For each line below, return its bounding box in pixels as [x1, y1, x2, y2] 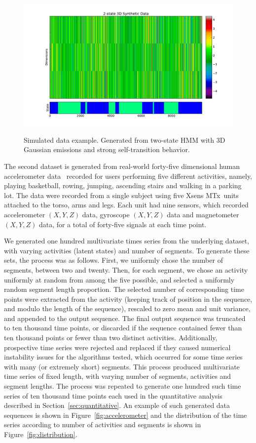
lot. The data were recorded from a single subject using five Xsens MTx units [4, 190, 239, 200]
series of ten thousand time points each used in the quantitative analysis [4, 390, 222, 401]
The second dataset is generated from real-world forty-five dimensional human [4, 161, 240, 171]
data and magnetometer [167, 209, 239, 219]
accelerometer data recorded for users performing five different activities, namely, [4, 170, 253, 181]
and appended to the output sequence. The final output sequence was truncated [4, 313, 246, 323]
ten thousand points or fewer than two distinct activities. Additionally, [4, 332, 218, 343]
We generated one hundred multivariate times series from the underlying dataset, [4, 236, 250, 246]
